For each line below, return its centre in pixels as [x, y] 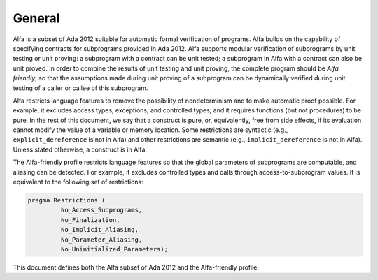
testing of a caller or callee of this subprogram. [80, 88]
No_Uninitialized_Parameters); [114, 249]
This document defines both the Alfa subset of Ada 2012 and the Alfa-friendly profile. [136, 267]
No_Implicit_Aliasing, [100, 230]
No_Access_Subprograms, [101, 210]
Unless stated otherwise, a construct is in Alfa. [80, 149]
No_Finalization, [90, 220]
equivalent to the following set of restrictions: [78, 182]
